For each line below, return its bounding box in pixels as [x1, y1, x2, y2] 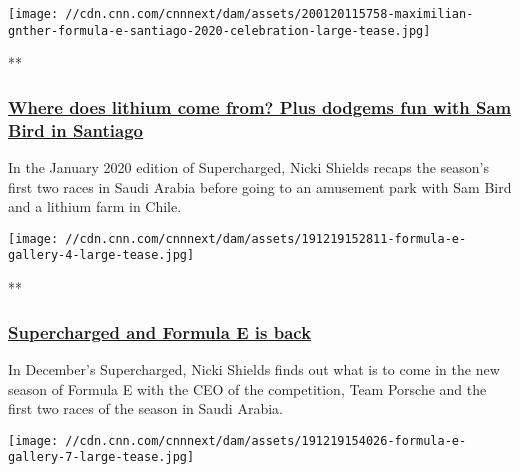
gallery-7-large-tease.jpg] [8, 450, 195, 465]
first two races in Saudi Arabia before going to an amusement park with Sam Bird [8, 176, 512, 197]
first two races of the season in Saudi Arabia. [8, 398, 283, 419]
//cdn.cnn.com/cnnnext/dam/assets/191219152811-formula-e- [65, 231, 467, 246]
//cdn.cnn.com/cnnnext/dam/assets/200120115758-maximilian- [65, 7, 474, 21]
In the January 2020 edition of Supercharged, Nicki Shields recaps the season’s [8, 157, 490, 178]
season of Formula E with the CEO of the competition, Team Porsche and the [8, 378, 487, 399]
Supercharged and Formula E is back [8, 319, 312, 344]
